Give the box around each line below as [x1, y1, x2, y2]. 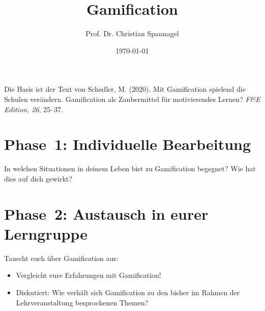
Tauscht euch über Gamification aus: [4, 252, 119, 263]
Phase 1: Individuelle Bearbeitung [4, 134, 251, 154]
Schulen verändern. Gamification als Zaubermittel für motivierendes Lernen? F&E [4, 93, 260, 104]
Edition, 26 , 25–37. [4, 103, 63, 114]
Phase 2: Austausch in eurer [4, 203, 209, 224]
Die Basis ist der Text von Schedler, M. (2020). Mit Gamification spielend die [4, 84, 246, 94]
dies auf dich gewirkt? [4, 173, 72, 184]
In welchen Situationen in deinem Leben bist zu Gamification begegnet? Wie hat [4, 163, 256, 174]
